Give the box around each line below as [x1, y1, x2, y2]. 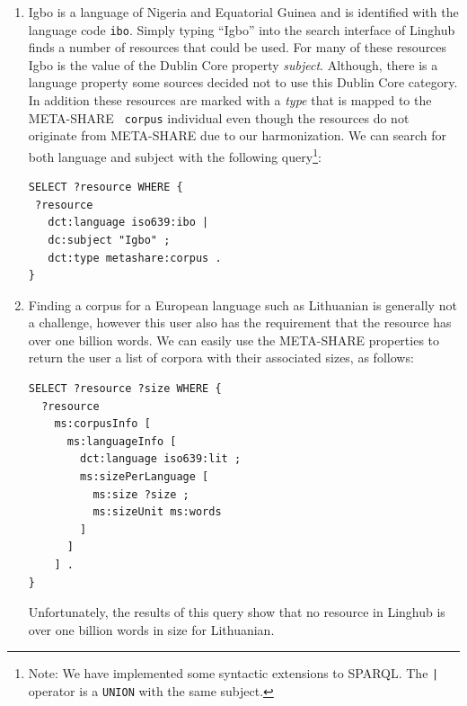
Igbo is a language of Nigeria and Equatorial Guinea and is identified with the [28, 3, 459, 21]
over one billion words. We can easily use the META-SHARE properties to [28, 330, 440, 349]
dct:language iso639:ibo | [48, 216, 209, 229]
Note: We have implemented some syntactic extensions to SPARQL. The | [28, 664, 439, 683]
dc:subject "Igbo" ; [48, 233, 171, 246]
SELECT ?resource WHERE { [28, 181, 183, 194]
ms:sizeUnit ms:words [93, 505, 222, 519]
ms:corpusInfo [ [54, 417, 151, 431]
